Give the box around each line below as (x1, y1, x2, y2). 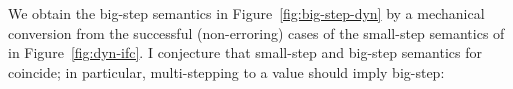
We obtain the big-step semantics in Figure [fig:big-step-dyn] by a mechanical (8, 3, 485, 23)
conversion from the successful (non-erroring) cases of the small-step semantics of (8, 22, 505, 43)
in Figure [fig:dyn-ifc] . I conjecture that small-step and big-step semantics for (8, 42, 483, 63)
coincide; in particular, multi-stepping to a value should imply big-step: (8, 61, 445, 82)
